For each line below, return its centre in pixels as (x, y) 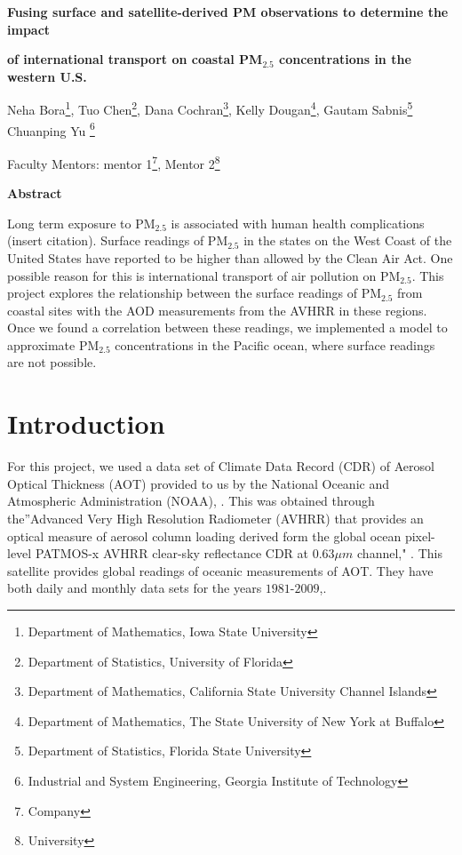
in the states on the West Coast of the (348, 240)
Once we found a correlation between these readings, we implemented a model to (227, 328)
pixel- (420, 535)
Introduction (86, 424)
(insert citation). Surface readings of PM (118, 240)
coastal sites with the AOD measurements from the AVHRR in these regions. (217, 310)
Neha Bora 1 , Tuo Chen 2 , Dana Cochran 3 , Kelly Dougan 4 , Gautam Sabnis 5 (210, 108)
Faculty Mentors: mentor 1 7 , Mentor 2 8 (114, 162)
